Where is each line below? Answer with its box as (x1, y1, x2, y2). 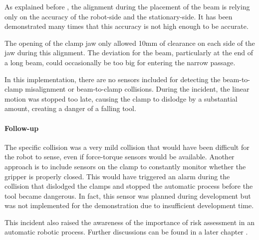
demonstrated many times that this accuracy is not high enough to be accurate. (4, 21, 249, 31)
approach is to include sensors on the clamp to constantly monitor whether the (4, 161, 246, 171)
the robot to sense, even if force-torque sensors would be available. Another (4, 151, 235, 162)
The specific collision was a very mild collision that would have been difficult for (4, 141, 250, 152)
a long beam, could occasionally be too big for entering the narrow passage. (4, 57, 236, 67)
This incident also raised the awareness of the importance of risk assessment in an (4, 217, 255, 227)
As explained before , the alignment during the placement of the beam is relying (4, 1, 250, 11)
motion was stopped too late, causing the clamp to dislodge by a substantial (4, 93, 238, 104)
